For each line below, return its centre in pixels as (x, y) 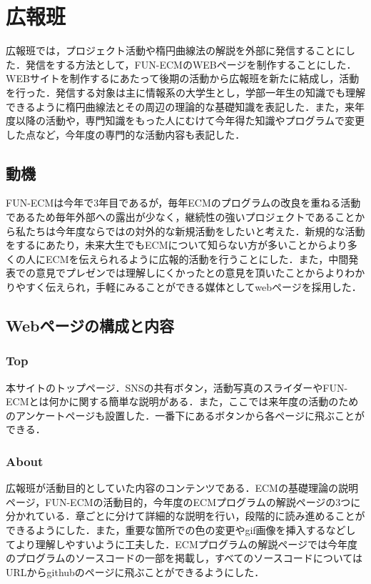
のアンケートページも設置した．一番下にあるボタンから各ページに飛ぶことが (185, 415)
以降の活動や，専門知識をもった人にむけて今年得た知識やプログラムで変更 (190, 120)
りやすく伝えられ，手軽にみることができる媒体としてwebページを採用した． (184, 287)
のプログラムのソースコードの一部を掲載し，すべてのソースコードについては (184, 558)
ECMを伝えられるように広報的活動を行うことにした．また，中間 (197, 258)
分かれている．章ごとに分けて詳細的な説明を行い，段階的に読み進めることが (185, 516)
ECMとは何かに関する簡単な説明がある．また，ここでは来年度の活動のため (182, 401)
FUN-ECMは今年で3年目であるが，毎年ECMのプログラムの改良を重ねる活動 (183, 203)
